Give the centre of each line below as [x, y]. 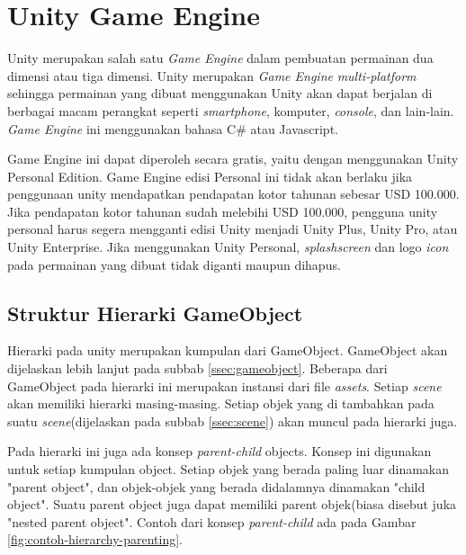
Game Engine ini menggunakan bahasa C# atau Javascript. [173, 128]
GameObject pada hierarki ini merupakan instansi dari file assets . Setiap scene [224, 385]
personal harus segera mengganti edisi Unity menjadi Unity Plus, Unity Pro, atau [233, 229]
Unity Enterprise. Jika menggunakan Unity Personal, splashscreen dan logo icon [228, 247]
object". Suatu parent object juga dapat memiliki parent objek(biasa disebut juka [232, 504]
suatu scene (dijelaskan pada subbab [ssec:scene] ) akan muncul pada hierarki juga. [233, 421]
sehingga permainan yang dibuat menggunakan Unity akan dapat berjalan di [220, 93]
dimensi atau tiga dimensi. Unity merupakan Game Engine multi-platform [212, 75]
